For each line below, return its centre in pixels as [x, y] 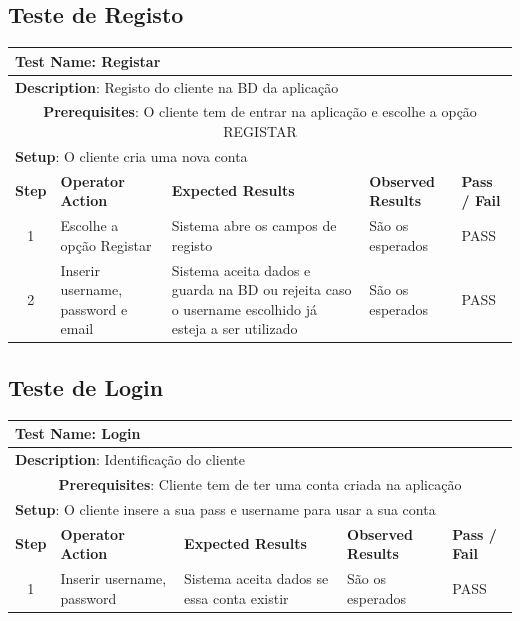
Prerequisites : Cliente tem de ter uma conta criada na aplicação [260, 483]
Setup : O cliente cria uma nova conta [131, 155]
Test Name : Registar [88, 60]
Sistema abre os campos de [254, 225]
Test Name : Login [78, 433]
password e [94, 308]
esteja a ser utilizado [234, 328]
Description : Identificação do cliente [130, 458]
